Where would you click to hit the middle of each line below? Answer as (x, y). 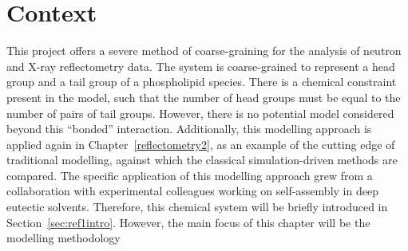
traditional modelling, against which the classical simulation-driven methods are (202, 160)
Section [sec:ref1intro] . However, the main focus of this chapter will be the (188, 222)
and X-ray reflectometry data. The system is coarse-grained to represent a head (201, 66)
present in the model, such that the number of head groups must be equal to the (204, 97)
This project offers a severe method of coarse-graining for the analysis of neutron (204, 51)
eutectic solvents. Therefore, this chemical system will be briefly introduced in (197, 207)
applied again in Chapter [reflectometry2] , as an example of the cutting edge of (201, 144)
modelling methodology (63, 238)
